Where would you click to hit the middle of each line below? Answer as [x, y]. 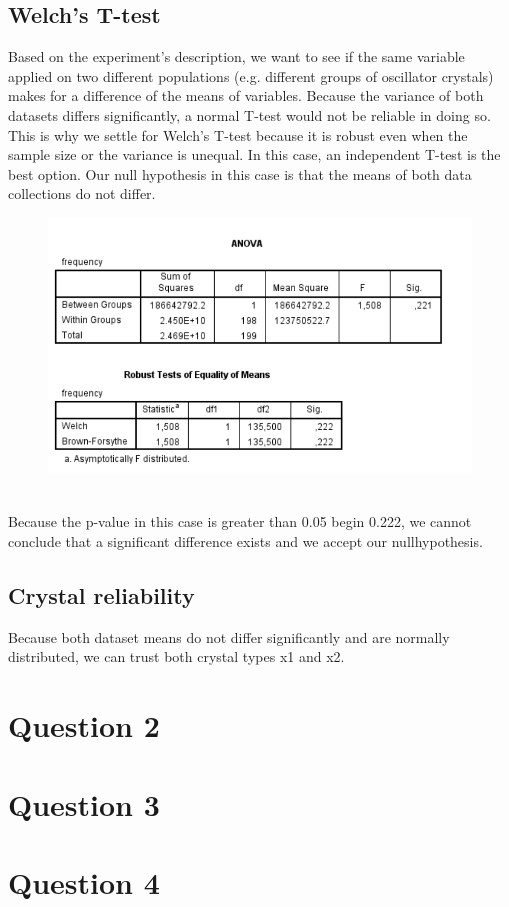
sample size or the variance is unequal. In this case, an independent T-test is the [254, 154]
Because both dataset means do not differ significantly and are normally [229, 636]
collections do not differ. [82, 193]
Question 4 [84, 881]
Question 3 [84, 803]
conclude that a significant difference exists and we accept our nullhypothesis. [245, 541]
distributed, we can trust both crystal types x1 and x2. [176, 656]
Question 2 [84, 725]
